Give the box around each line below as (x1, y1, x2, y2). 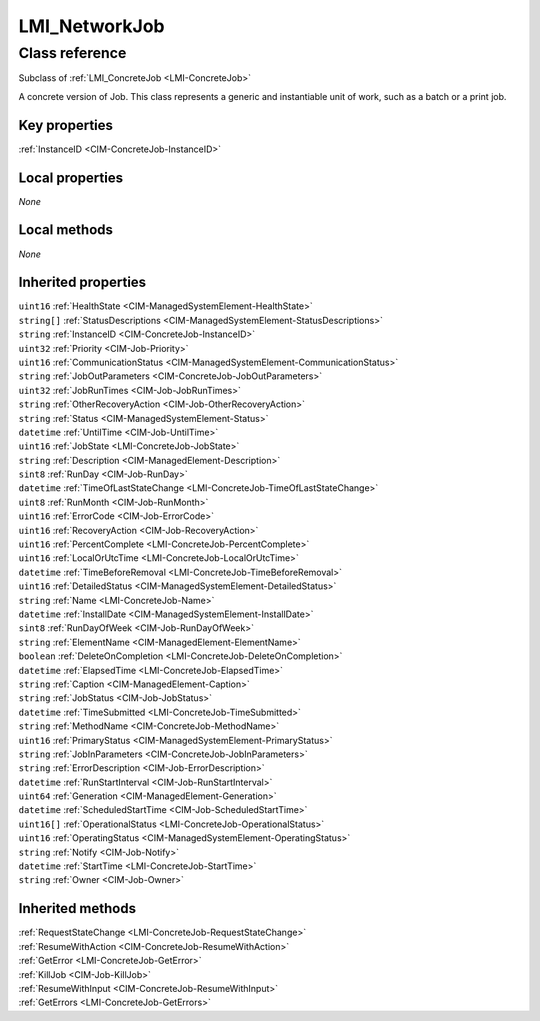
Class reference (18, 44, 127, 62)
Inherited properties (18, 274, 147, 291)
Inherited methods (18, 900, 137, 917)
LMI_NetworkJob (18, 15, 165, 37)
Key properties (18, 116, 114, 134)
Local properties (18, 169, 124, 186)
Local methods (18, 221, 114, 239)
